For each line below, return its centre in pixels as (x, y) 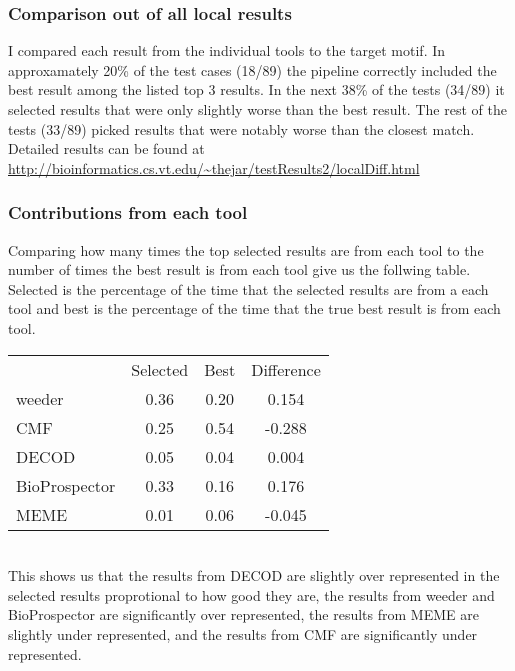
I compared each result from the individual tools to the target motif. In (227, 50)
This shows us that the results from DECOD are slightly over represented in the (254, 575)
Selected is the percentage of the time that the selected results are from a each (248, 288)
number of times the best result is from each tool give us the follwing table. (239, 269)
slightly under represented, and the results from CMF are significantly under (243, 633)
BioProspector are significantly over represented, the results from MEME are (243, 614)
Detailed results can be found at (106, 148)
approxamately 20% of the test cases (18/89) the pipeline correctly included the (252, 69)
